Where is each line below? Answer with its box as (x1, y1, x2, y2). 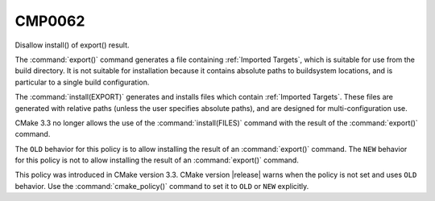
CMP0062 (14, 12, 85, 30)
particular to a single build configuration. (14, 77, 150, 87)
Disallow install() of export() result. (14, 40, 130, 50)
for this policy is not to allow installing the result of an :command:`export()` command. (14, 155, 300, 165)
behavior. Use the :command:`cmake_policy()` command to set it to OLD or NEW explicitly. (14, 181, 309, 191)
